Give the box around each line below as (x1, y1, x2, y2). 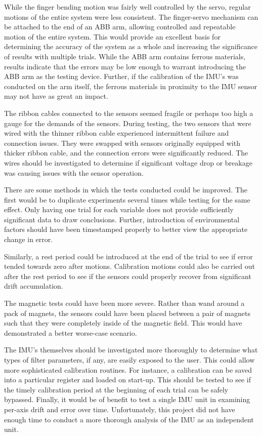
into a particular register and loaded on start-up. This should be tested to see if (4, 374, 251, 385)
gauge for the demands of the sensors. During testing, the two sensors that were (4, 117, 251, 128)
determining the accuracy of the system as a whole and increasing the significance (4, 41, 257, 52)
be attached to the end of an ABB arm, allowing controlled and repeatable (4, 21, 236, 32)
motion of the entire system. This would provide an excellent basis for (4, 31, 221, 42)
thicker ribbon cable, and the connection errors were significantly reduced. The (4, 147, 248, 158)
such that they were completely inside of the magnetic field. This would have (4, 318, 242, 328)
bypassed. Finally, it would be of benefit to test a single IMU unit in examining (4, 394, 250, 405)
